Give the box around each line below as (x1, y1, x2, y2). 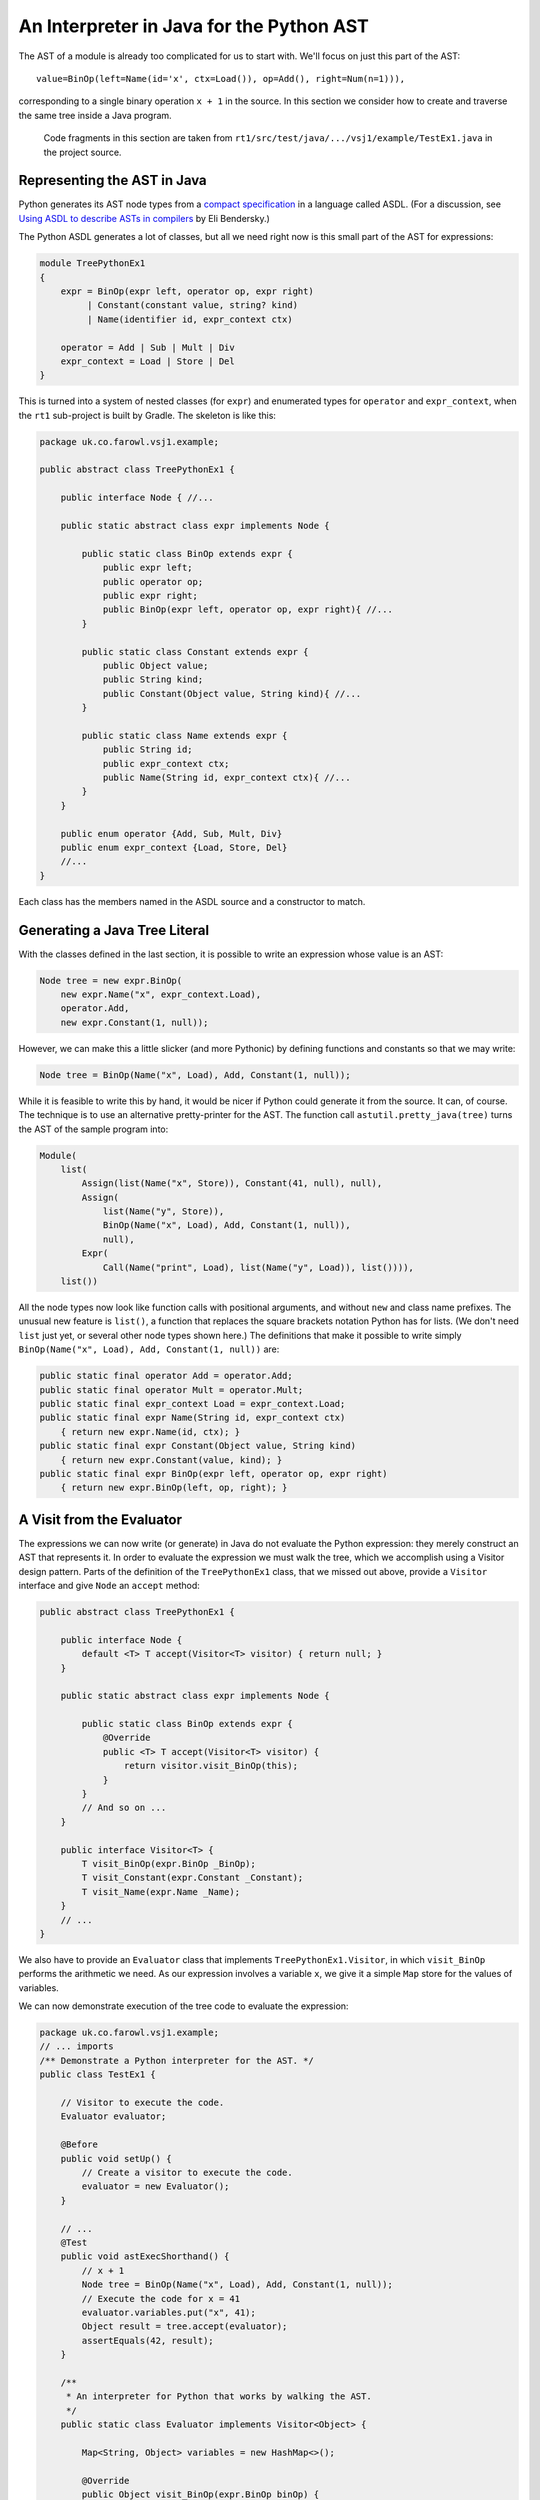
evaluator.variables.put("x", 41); (81, 2306, 257, 2318)
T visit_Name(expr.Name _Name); (81, 1886, 240, 1897)
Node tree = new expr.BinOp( (39, 975, 183, 986)
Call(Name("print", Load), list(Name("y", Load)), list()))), (102, 1261, 415, 1273)
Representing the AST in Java (18, 172, 207, 189)
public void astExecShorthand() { (60, 2251, 230, 2262)
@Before (60, 2139, 99, 2150)
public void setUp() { (60, 2153, 172, 2164)
